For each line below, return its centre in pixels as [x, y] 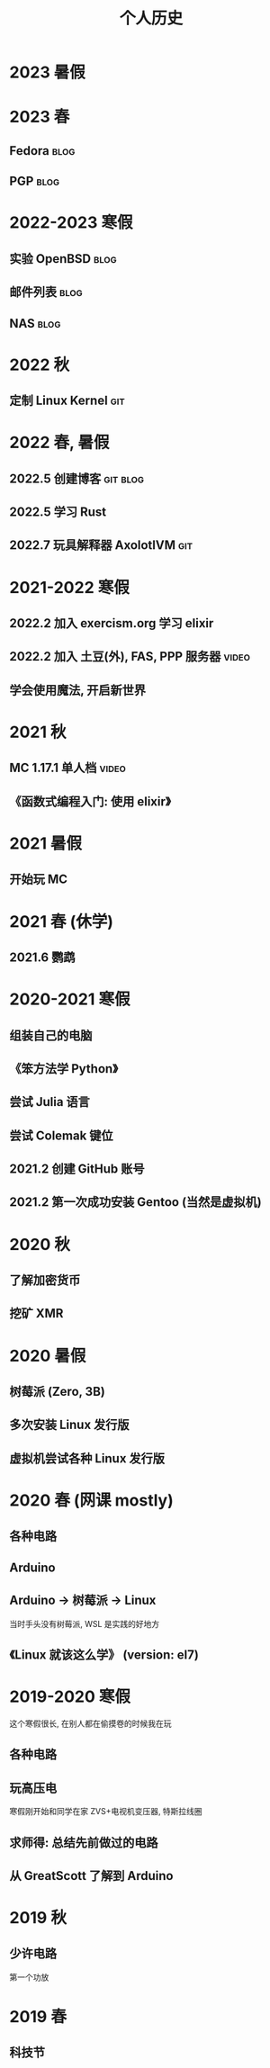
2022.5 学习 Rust [58, 513]
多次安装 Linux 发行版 [69, 1425]
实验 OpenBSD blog [63, 259]
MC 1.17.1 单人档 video [67, 768]
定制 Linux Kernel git [67, 401]
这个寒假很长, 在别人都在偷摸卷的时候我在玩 [90, 1723]
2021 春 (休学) [62, 921]
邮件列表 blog [46, 292]
